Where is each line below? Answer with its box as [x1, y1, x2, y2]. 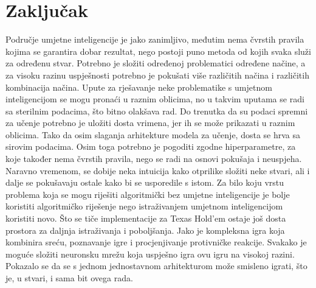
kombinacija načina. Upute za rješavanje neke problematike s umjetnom [5, 80, 272, 93]
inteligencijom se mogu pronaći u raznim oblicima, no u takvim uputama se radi [5, 93, 304, 105]
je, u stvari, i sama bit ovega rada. [5, 272, 133, 284]
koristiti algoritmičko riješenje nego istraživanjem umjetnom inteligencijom [5, 200, 283, 212]
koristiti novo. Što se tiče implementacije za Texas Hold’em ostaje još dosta [5, 212, 286, 225]
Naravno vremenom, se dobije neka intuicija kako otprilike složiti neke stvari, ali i [5, 164, 310, 177]
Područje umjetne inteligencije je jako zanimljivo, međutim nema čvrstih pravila [5, 33, 304, 46]
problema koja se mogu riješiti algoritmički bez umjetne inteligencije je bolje [5, 188, 290, 200]
